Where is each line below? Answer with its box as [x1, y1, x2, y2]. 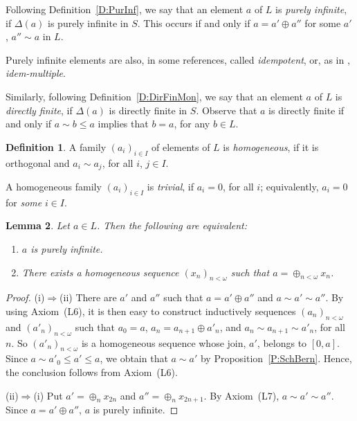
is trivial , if [147, 179, 194, 193]
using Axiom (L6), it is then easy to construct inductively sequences [6, 303, 296, 318]
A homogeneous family [6, 179, 102, 193]
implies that [98, 116, 149, 131]
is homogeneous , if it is [223, 139, 319, 154]
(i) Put [33, 388, 63, 402]
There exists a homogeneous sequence [21, 265, 179, 279]
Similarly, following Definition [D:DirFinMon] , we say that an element [6, 89, 303, 103]
